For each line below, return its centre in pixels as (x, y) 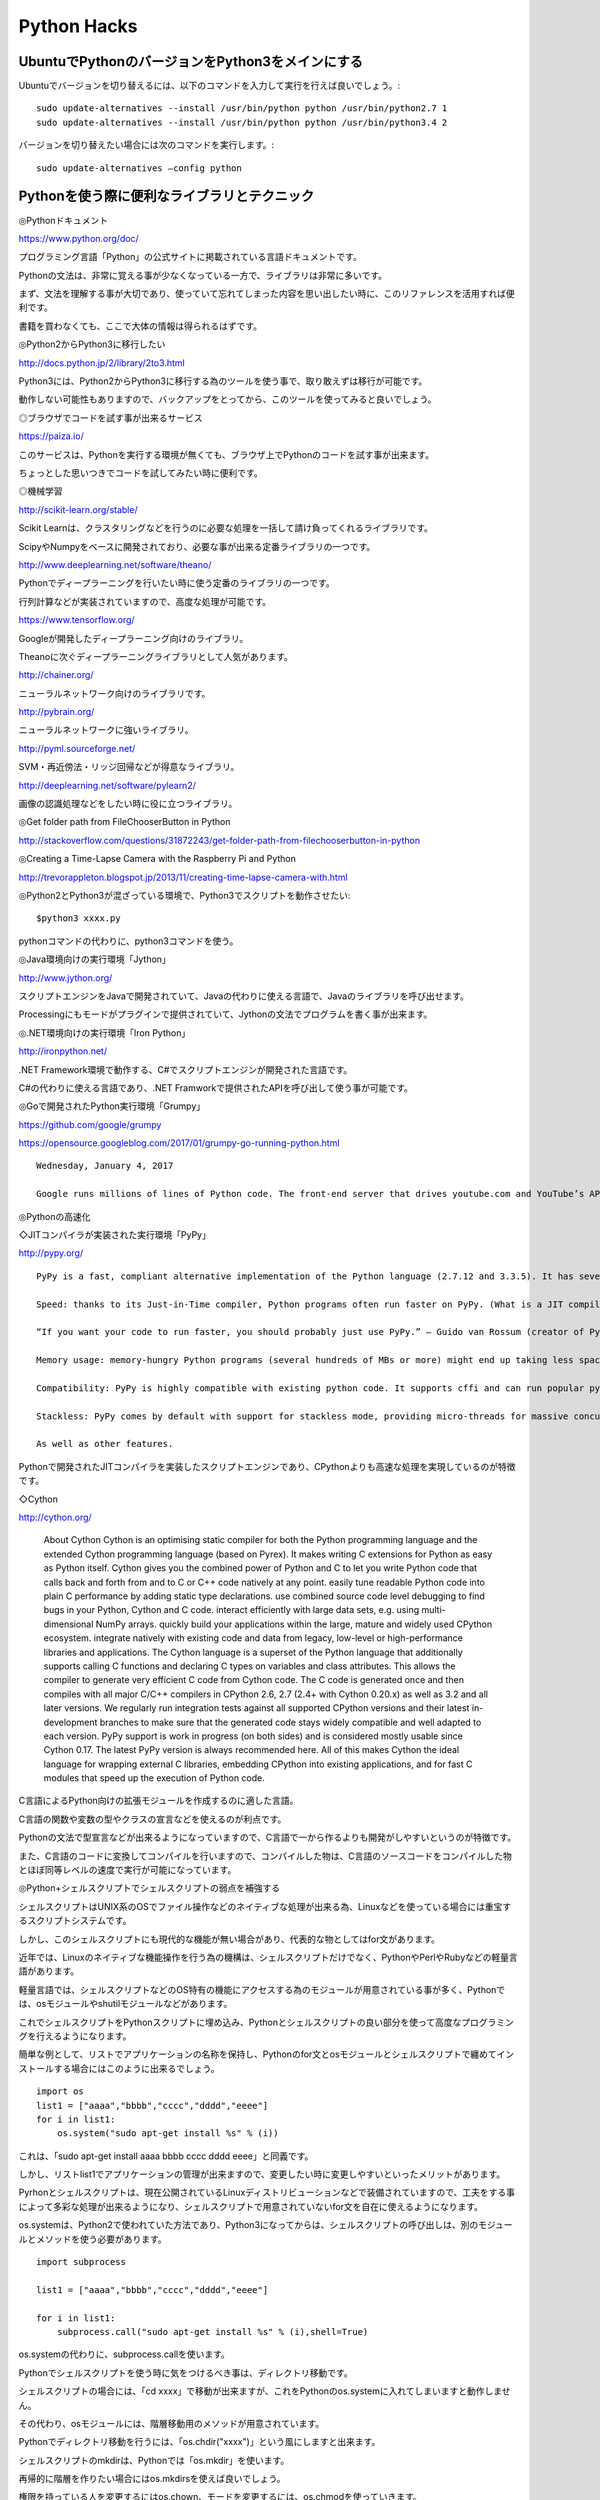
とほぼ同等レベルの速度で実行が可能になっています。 (127, 1870)
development (70, 1722)
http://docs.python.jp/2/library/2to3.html (101, 362)
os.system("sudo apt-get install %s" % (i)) (167, 2133)
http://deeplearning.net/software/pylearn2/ (107, 785)
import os (60, 2091)
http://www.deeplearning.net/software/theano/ (115, 564)
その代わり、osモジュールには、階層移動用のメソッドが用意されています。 (171, 2423)
